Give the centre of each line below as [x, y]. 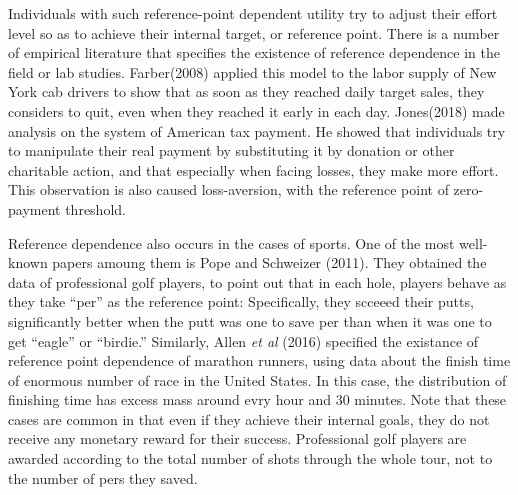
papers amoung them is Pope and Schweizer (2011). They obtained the [269, 262]
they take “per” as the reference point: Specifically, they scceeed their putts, [241, 301]
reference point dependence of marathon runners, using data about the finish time [259, 360]
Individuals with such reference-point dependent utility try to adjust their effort [253, 13]
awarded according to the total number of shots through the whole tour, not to [250, 458]
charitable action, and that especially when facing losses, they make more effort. [253, 169]
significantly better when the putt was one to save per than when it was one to [250, 320]
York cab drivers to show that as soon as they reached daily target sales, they [246, 91]
